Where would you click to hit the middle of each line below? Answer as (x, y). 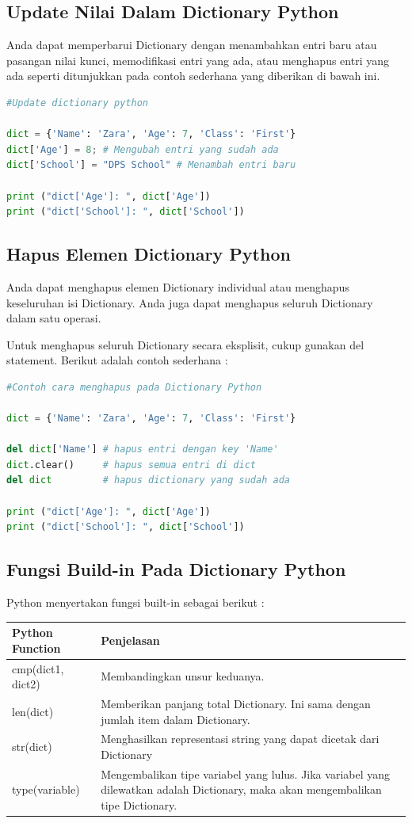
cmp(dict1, (38, 668)
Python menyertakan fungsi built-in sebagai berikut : (135, 602)
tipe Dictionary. (139, 805)
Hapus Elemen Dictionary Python (149, 254)
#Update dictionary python (77, 103)
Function (36, 648)
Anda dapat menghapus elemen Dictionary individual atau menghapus (178, 286)
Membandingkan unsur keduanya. (183, 676)
